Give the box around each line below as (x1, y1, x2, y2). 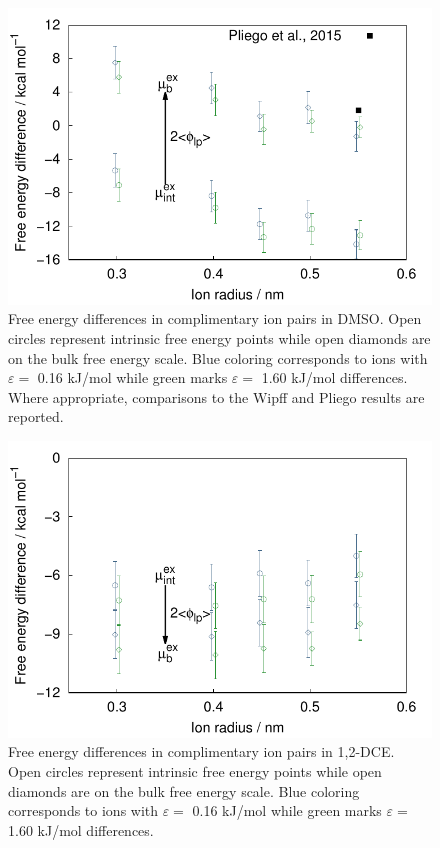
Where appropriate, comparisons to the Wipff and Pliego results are (8, 386, 425, 407)
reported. (8, 406, 64, 427)
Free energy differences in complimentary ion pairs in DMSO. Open (8, 308, 422, 329)
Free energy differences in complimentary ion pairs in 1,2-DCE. (8, 741, 395, 762)
